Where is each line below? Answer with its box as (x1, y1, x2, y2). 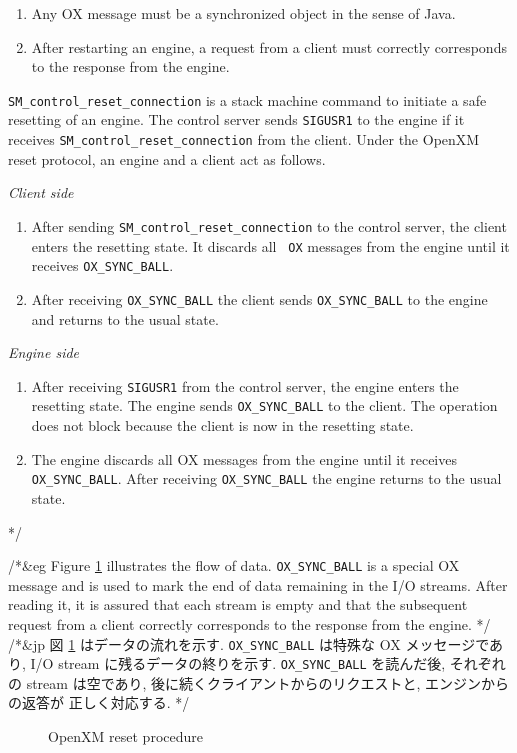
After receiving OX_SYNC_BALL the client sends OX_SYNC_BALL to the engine (31, 288, 488, 309)
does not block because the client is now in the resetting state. (31, 415, 414, 436)
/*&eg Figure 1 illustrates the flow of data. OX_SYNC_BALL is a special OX (8, 555, 460, 576)
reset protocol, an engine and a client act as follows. (8, 148, 326, 169)
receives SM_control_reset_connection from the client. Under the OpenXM (8, 129, 480, 150)
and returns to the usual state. (31, 308, 219, 329)
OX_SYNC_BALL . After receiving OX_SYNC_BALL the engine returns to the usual (31, 468, 502, 489)
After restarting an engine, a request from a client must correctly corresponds (31, 36, 507, 57)
